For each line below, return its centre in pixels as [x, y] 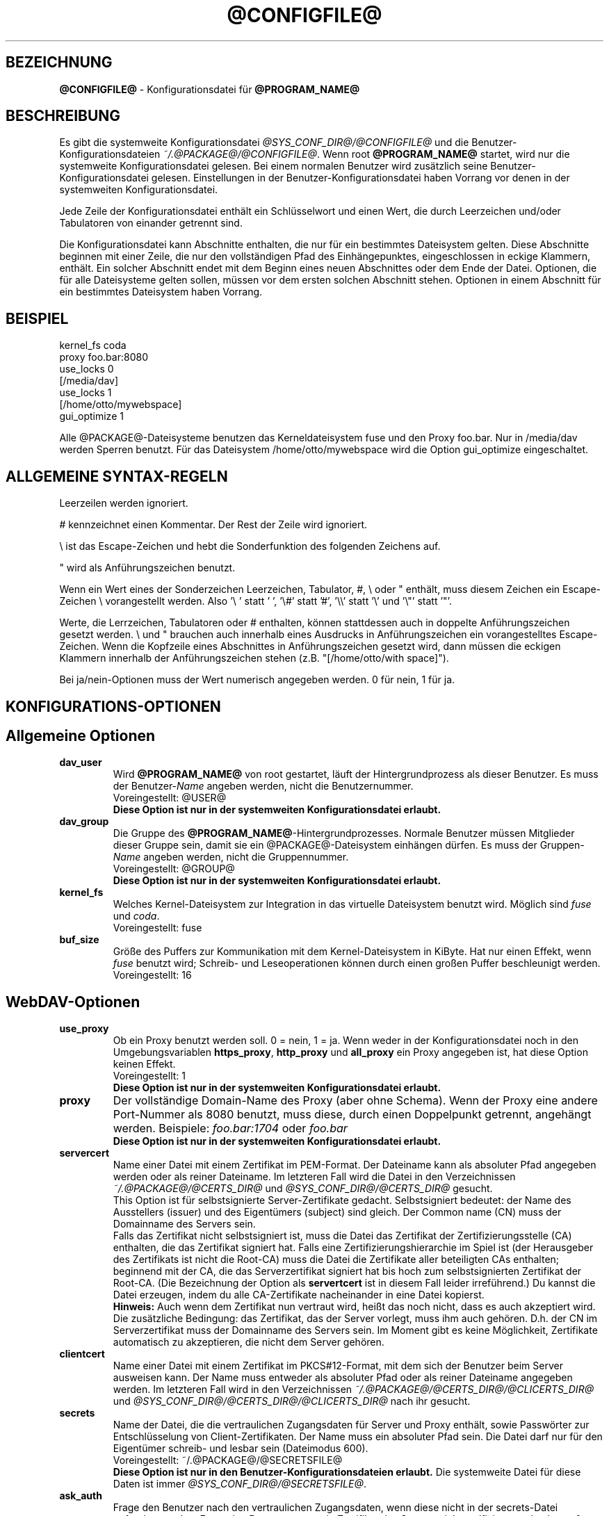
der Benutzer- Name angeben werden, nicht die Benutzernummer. [263, 786]
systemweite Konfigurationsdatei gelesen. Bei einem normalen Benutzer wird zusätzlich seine [274, 166]
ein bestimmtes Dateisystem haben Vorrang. [161, 292]
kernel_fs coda [93, 345]
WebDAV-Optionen [73, 1002]
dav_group [84, 822]
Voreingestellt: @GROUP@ [174, 869]
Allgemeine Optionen [81, 735]
